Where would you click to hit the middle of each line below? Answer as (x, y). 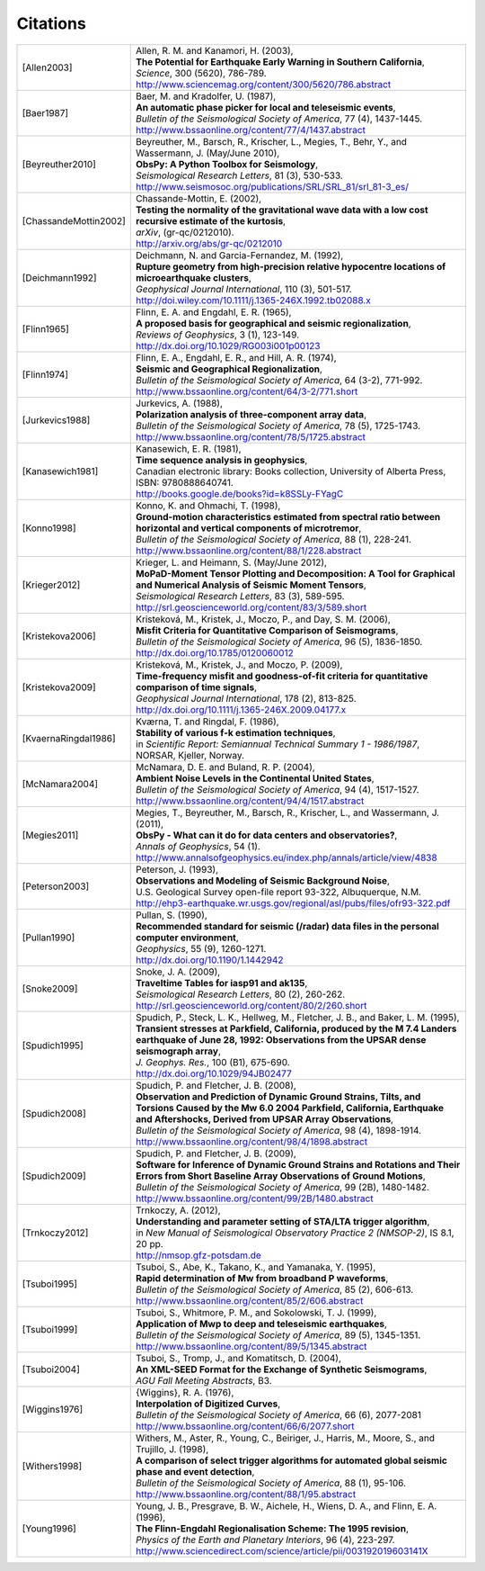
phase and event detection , (195, 1471)
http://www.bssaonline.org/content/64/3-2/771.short (247, 391)
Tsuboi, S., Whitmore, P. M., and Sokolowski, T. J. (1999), (256, 1312)
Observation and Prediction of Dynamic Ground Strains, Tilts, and (278, 1096)
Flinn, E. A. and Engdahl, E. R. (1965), (214, 312)
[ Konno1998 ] (49, 528)
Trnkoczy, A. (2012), (178, 1210)
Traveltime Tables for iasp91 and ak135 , (222, 983)
